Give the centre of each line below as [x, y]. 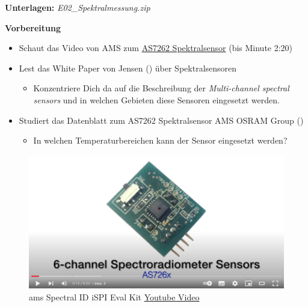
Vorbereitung [33, 27]
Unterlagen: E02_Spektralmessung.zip [78, 7]
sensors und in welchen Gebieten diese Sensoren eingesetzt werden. [156, 99]
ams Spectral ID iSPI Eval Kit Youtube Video [114, 297]
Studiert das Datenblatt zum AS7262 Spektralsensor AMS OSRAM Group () [161, 120]
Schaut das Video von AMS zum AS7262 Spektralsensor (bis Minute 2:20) [156, 48]
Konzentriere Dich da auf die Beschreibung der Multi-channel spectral [161, 88]
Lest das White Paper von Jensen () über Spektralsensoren [128, 68]
